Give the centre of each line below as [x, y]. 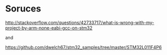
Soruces [23, 9]
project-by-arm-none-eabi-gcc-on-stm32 [49, 27]
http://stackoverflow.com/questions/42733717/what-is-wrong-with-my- [80, 22]
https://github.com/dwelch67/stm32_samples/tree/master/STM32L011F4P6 [83, 47]
